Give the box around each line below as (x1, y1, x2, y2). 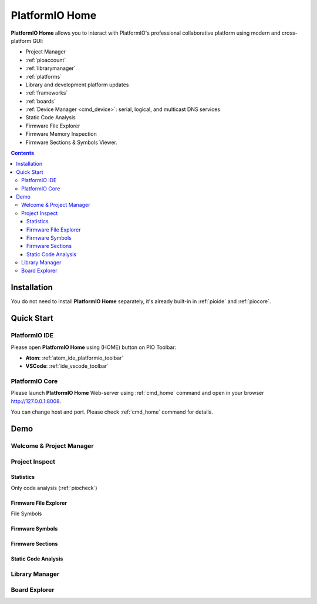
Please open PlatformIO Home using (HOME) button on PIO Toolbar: (11, 344, 177, 351)
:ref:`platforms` (25, 73, 62, 80)
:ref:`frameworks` (25, 89, 68, 96)
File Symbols (11, 510, 42, 517)
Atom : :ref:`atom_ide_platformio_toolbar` (25, 354, 124, 361)
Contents (11, 150, 35, 157)
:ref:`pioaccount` (25, 56, 66, 63)
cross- (281, 29, 298, 36)
